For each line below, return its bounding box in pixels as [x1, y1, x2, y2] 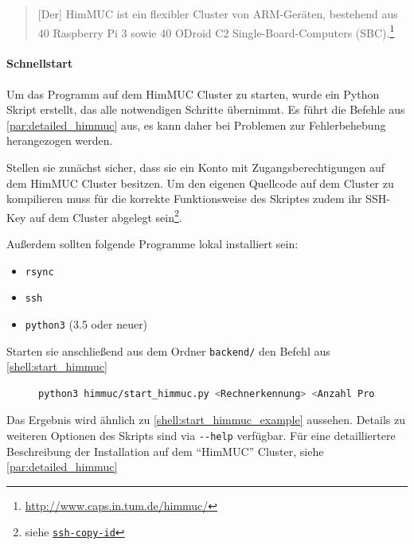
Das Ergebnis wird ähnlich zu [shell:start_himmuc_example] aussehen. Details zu [6, 411, 405, 428]
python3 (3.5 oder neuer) [25, 315, 148, 332]
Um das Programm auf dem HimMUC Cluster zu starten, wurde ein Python [6, 85, 380, 102]
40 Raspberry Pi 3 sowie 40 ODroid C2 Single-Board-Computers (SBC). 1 [37, 21, 395, 41]
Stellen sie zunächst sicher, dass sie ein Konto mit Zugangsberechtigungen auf [6, 159, 385, 176]
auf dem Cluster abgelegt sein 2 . [29, 206, 182, 225]
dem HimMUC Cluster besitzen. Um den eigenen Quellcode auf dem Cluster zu [6, 174, 394, 191]
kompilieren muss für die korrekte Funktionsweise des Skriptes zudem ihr [6, 190, 362, 207]
